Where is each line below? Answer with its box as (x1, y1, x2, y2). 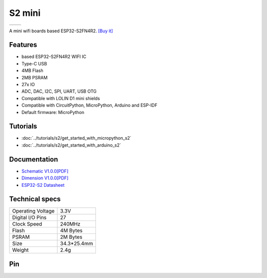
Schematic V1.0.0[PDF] (21, 168, 69, 174)
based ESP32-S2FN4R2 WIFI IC (21, 54, 87, 59)
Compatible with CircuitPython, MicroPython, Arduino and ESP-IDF (21, 102, 158, 109)
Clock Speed (12, 221, 42, 227)
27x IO (21, 82, 35, 88)
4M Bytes (60, 227, 83, 234)
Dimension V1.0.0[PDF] (21, 175, 69, 181)
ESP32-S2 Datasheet (21, 182, 65, 188)
